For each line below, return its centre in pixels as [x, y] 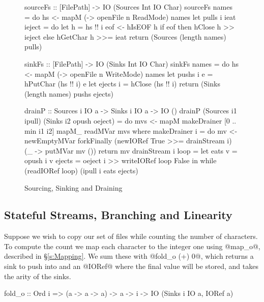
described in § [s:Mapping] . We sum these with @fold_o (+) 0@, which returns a [129, 256]
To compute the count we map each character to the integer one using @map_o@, [132, 246]
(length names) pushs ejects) [69, 93]
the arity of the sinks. [38, 276]
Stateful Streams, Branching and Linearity [118, 215]
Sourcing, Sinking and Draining [74, 187]
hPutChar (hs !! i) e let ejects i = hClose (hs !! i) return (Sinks [122, 84]
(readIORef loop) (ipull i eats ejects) [81, 170]
